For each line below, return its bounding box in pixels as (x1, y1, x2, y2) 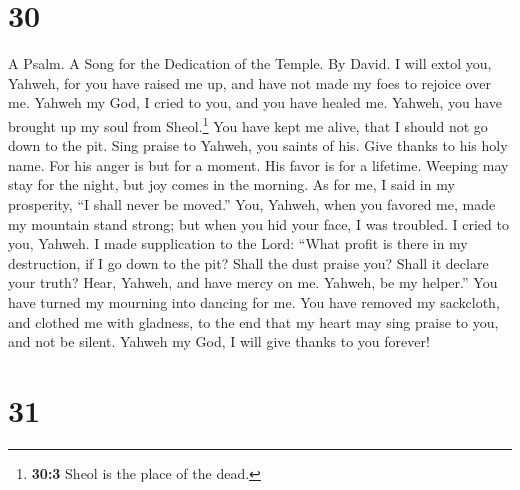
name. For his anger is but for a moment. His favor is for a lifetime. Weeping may (8, 154, 509, 175)
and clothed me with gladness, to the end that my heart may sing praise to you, (8, 311, 499, 332)
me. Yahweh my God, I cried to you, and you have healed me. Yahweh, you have (8, 92, 502, 113)
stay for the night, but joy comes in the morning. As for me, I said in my (8, 174, 455, 195)
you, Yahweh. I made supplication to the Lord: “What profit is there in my (8, 233, 468, 254)
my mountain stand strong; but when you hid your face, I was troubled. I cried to (8, 213, 509, 234)
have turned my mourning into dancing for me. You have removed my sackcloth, (8, 291, 500, 312)
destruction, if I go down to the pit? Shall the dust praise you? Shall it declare (8, 252, 489, 273)
